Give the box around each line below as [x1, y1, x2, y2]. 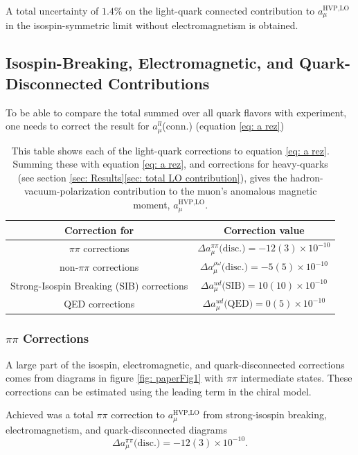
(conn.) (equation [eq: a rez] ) [162, 118, 285, 133]
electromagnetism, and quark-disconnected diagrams [6, 422, 228, 436]
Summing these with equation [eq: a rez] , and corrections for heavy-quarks [12, 157, 328, 171]
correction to [111, 407, 165, 422]
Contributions [108, 72, 210, 93]
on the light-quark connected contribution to [125, 3, 315, 17]
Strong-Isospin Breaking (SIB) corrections [10, 278, 188, 292]
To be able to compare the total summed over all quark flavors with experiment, [6, 105, 347, 119]
